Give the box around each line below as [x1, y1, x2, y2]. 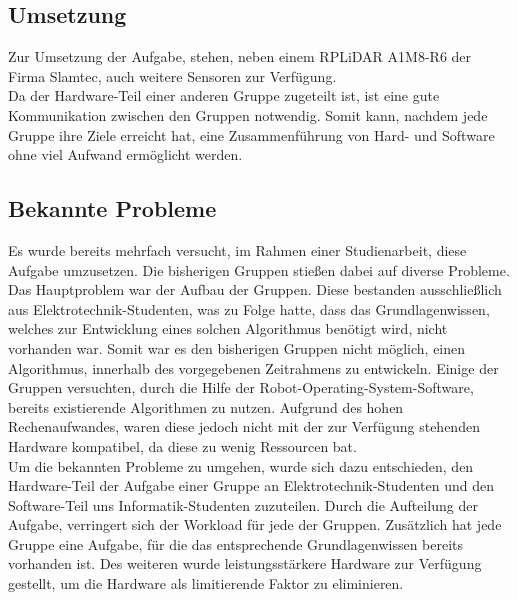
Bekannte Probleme [8, 193, 217, 224]
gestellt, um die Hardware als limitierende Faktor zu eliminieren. [8, 573, 404, 594]
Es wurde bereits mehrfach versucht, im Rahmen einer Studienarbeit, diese [8, 239, 467, 260]
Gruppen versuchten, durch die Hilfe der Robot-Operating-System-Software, [8, 377, 474, 398]
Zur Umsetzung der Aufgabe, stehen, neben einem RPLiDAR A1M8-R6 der [8, 46, 472, 67]
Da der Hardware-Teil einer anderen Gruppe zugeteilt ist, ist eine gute [8, 85, 440, 106]
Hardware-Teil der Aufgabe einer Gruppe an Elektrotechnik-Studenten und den [8, 475, 494, 496]
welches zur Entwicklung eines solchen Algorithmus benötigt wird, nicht [8, 318, 448, 339]
